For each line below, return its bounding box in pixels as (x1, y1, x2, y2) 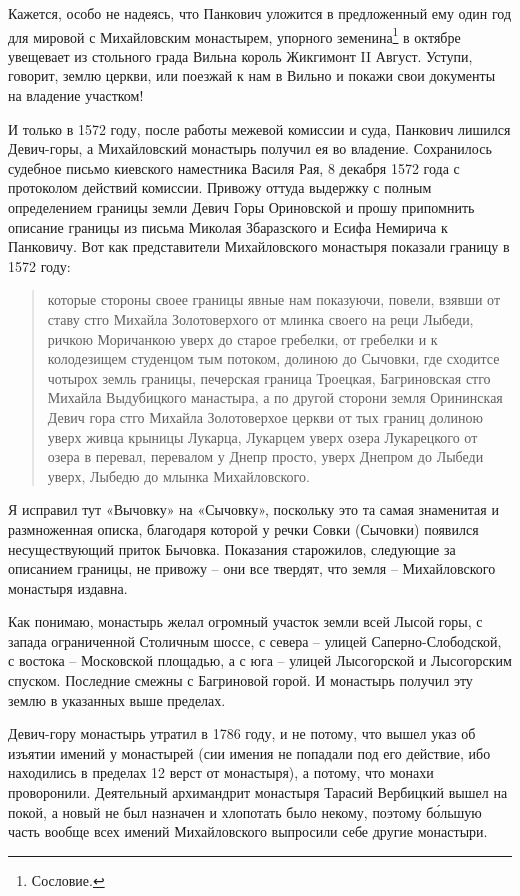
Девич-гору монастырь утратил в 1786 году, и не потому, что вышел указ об (8, 723, 476, 744)
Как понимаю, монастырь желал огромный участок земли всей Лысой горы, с (8, 611, 483, 632)
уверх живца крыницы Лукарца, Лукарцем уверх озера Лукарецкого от (47, 426, 478, 447)
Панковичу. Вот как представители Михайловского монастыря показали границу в (8, 236, 510, 257)
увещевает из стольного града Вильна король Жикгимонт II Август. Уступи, (8, 45, 473, 66)
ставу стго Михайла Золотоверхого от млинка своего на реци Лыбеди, (47, 308, 474, 329)
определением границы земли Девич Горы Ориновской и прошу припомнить (8, 197, 475, 217)
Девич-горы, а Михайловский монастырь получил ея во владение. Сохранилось (8, 138, 492, 159)
